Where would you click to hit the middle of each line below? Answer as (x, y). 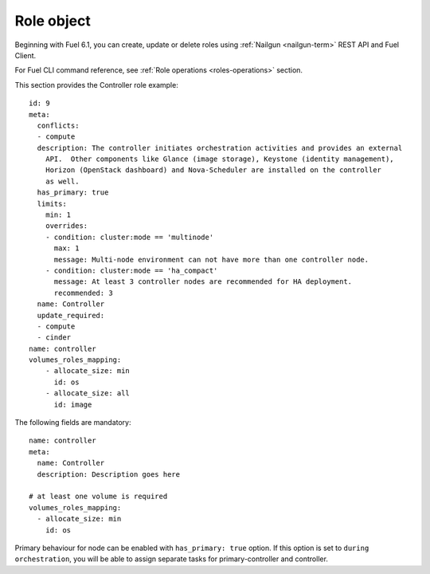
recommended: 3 (83, 293)
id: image (73, 404)
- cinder (54, 338)
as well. (62, 181)
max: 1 (66, 248)
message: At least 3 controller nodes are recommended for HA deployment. (203, 282)
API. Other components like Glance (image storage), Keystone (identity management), (219, 159)
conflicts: (58, 125)
